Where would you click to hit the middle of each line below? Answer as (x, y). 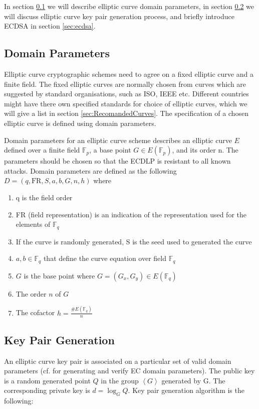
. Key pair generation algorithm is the (186, 390)
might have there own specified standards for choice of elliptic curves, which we (126, 103)
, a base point (110, 150)
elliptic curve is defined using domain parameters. (80, 123)
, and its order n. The (205, 150)
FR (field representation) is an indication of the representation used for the (131, 214)
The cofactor (35, 312)
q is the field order (44, 197)
